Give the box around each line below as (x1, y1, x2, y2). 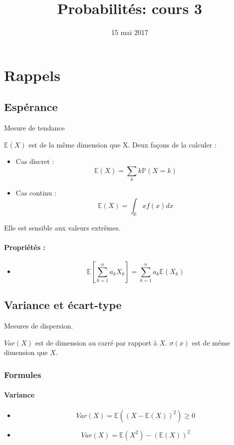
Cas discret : (15, 156, 54, 166)
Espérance (4, 99, 58, 114)
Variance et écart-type (4, 297, 122, 312)
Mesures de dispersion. (4, 320, 73, 331)
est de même (192, 337, 231, 347)
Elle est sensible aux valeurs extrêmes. (4, 222, 121, 232)
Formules (4, 368, 41, 380)
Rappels (4, 64, 60, 85)
